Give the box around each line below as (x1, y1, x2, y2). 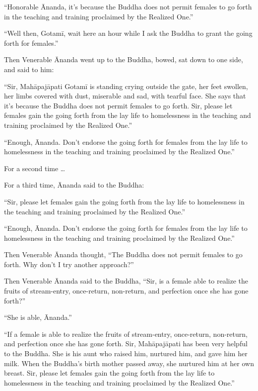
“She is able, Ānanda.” (4, 312, 72, 322)
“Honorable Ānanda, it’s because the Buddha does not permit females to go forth (4, 1, 252, 11)
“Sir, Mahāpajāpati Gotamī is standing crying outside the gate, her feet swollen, (4, 81, 248, 91)
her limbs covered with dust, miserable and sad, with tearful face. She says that (4, 91, 246, 101)
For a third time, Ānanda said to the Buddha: (4, 180, 144, 190)
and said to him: (4, 64, 54, 74)
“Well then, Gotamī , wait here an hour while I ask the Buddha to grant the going (4, 28, 253, 38)
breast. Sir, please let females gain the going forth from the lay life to (4, 368, 215, 378)
